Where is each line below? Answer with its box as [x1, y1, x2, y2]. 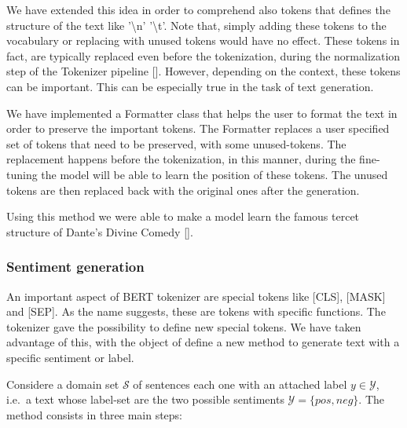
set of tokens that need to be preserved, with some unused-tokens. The [6, 135, 346, 152]
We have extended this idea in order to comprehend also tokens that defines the [6, 2, 390, 17]
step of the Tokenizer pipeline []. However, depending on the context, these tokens [6, 63, 401, 79]
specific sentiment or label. [6, 349, 134, 365]
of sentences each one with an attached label [133, 375, 347, 392]
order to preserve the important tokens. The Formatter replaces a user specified [6, 120, 390, 137]
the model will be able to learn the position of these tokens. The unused [41, 166, 388, 182]
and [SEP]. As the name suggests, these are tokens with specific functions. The [6, 303, 386, 320]
